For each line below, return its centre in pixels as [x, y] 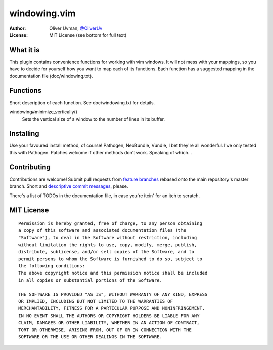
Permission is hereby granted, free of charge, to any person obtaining [110, 223]
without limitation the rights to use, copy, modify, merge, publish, [108, 245]
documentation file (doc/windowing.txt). [51, 76]
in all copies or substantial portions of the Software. [90, 280]
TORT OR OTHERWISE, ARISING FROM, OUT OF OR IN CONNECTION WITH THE [105, 330]
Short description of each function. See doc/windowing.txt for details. [82, 103]
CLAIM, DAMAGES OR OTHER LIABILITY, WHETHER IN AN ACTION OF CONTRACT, [109, 323]
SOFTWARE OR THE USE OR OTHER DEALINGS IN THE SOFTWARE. [90, 337]
